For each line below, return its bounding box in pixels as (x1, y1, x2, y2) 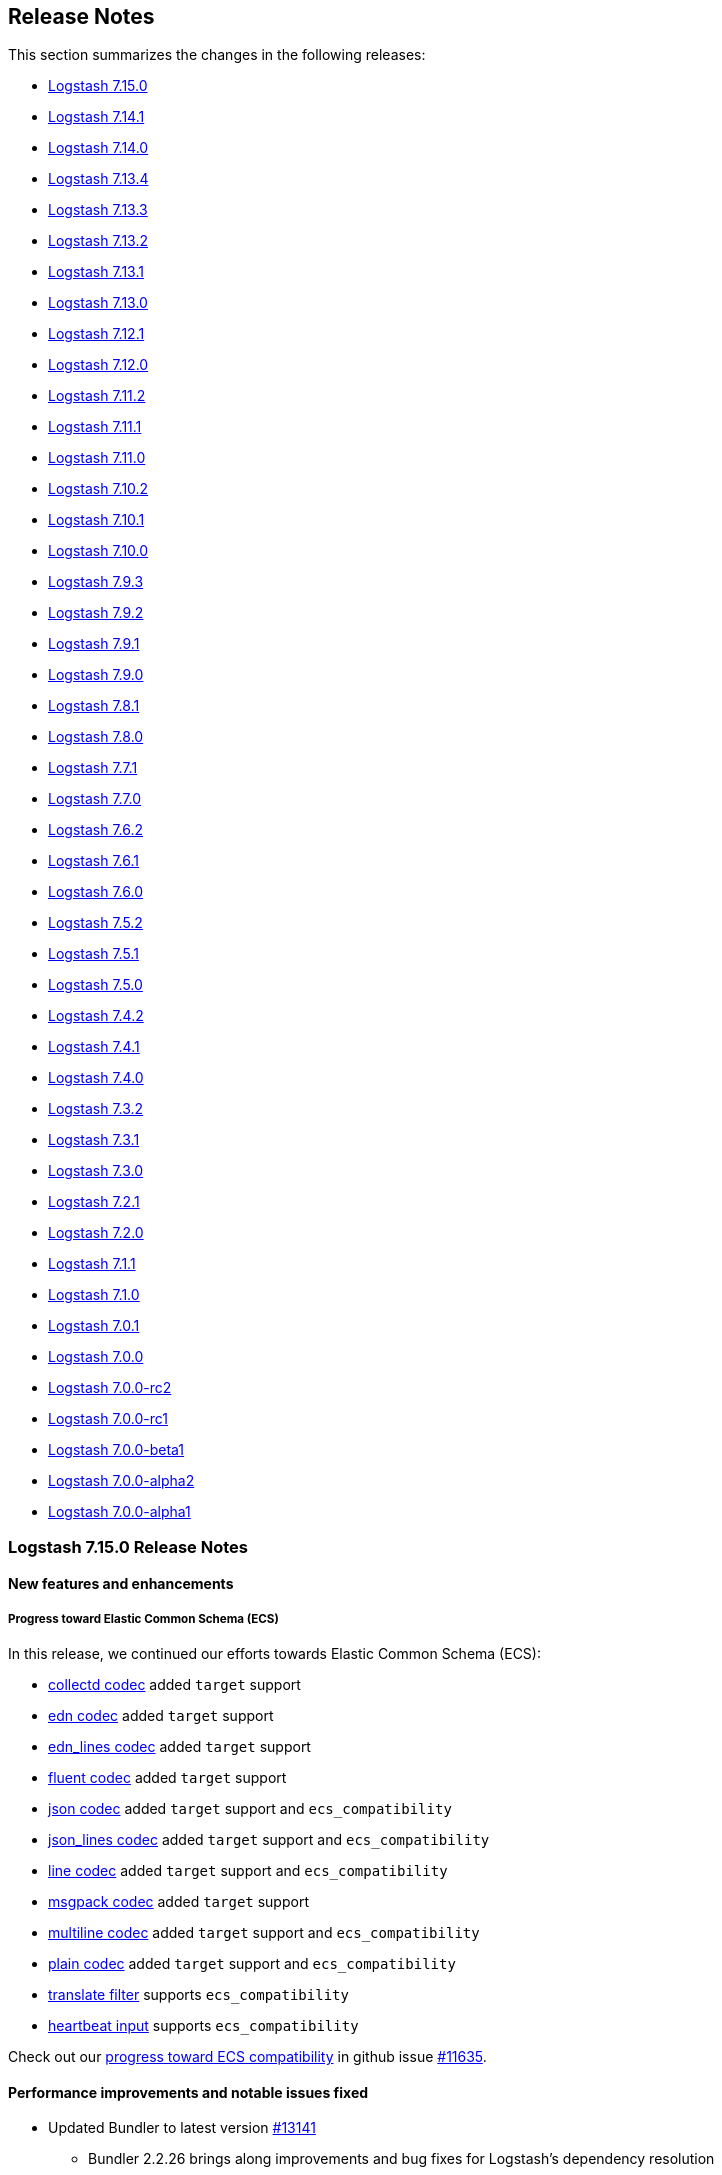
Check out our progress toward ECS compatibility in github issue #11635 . (8, 2048, 487, 2066)
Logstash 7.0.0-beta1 (48, 1441, 185, 1459)
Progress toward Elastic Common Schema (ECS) (8, 1611, 279, 1626)
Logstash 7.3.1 (48, 1131, 140, 1149)
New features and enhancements (8, 1575, 234, 1593)
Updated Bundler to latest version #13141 (48, 2119, 316, 2137)
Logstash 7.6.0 (48, 883, 143, 901)
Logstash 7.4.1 (48, 1038, 140, 1056)
